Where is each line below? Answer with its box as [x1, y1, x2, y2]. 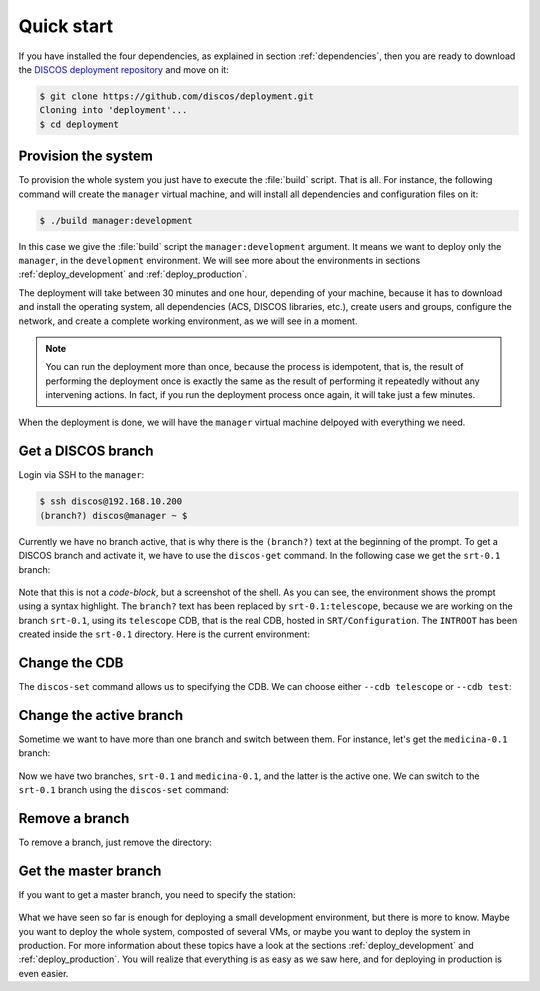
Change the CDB [18, 654, 124, 671]
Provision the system [18, 148, 154, 165]
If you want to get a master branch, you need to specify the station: [18, 888, 296, 900]
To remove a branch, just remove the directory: [18, 836, 212, 848]
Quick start [18, 15, 114, 37]
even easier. [18, 967, 69, 979]
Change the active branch [18, 706, 184, 724]
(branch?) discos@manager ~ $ [39, 510, 188, 521]
